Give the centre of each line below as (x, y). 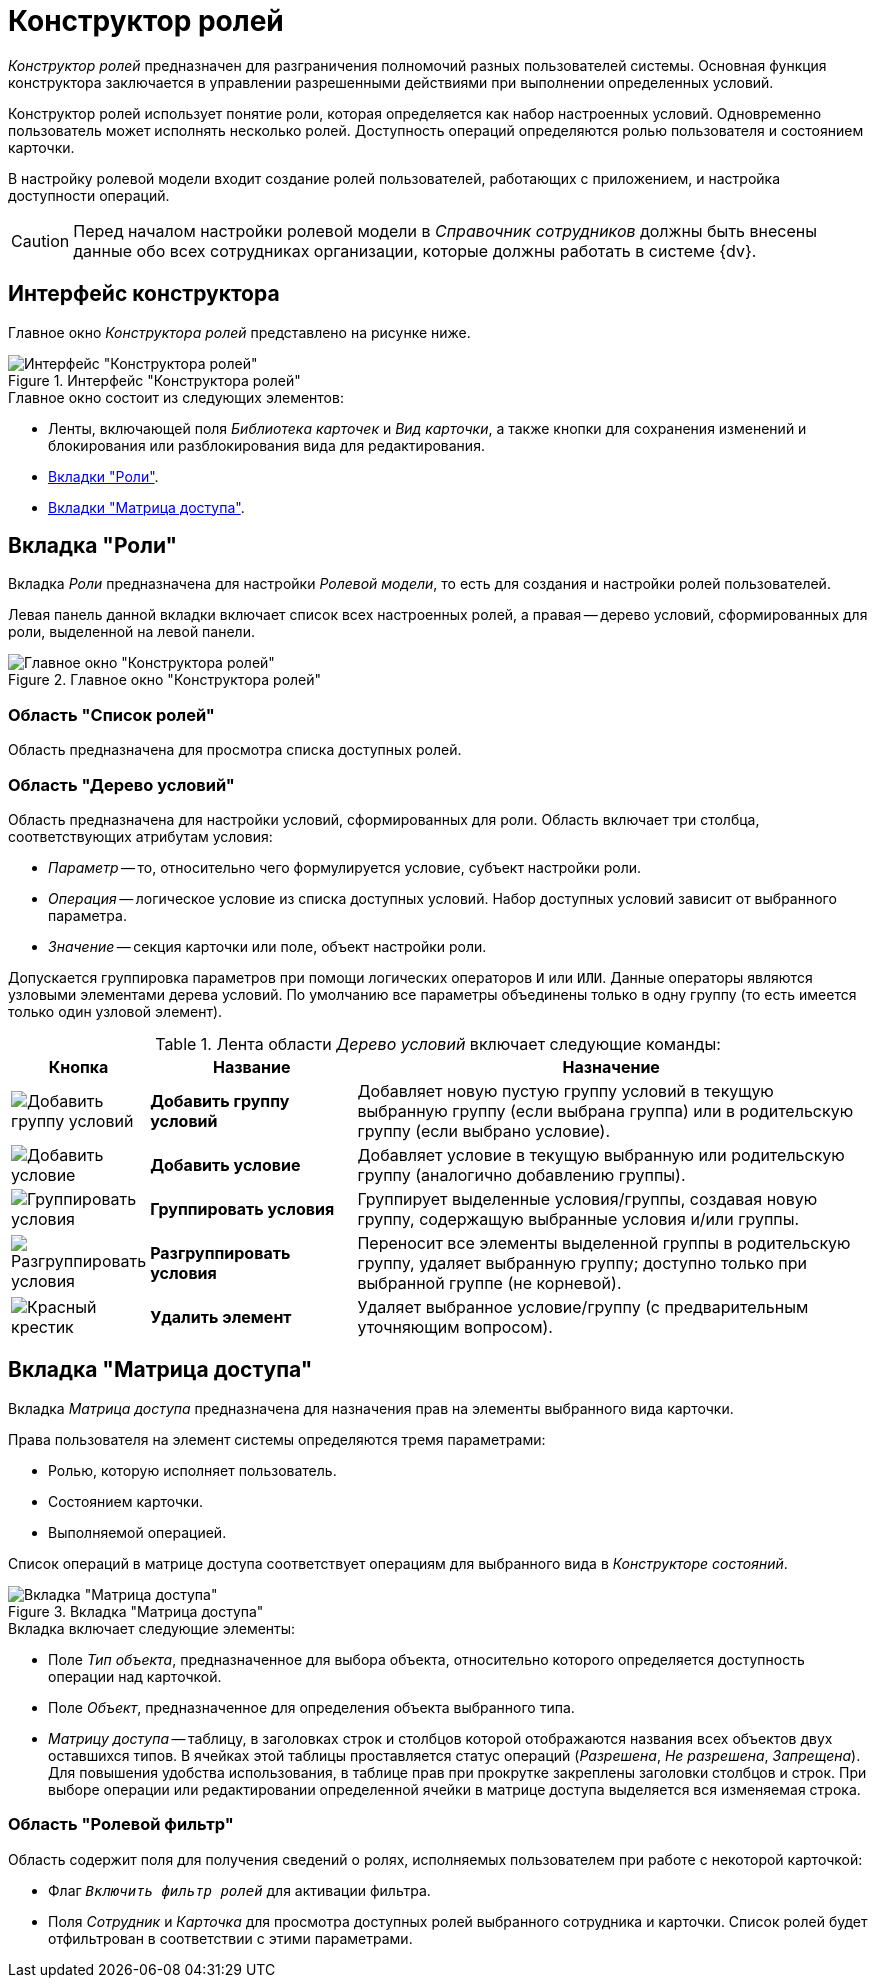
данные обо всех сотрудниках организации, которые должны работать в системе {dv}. (415, 250)
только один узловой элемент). (115, 1011)
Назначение (611, 1066)
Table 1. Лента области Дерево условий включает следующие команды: (438, 1043)
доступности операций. (89, 195)
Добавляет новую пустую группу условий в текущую (565, 1090)
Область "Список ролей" (111, 714)
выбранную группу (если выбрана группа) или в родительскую (605, 1110)
